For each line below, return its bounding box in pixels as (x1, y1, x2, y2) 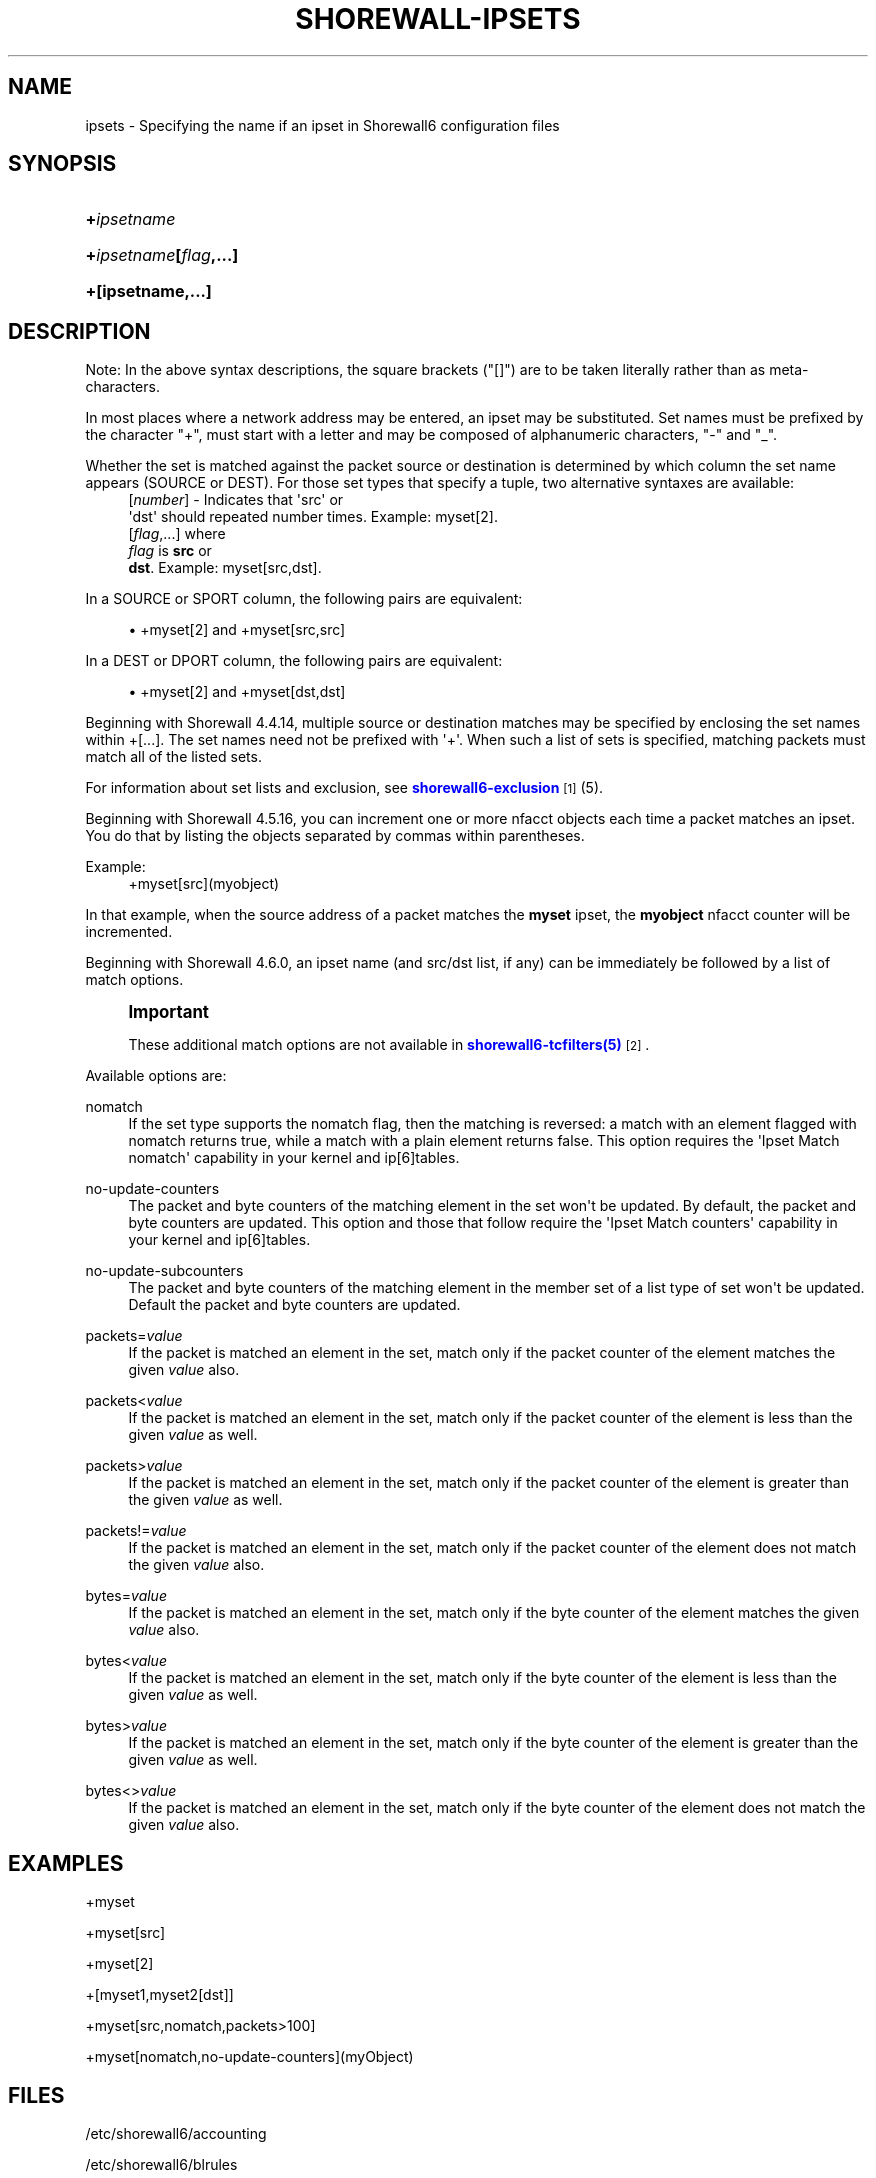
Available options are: (85, 1067, 227, 1085)
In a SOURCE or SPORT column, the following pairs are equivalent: (85, 590, 523, 608)
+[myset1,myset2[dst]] (85, 1986, 234, 2004)
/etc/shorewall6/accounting (85, 2124, 267, 2142)
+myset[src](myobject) (128, 875, 280, 893)
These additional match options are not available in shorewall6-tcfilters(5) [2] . (128, 1036, 650, 1054)
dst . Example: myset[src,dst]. (128, 559, 322, 577)
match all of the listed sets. (85, 748, 262, 766)
